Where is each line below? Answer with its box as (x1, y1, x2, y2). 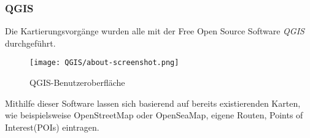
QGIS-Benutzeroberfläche (29, 76, 125, 89)
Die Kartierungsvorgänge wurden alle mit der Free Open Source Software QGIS (5, 25, 304, 37)
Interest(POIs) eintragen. (5, 120, 99, 133)
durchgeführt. (5, 36, 56, 49)
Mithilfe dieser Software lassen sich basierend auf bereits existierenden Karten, (5, 96, 301, 109)
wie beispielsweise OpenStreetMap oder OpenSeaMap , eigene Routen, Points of (5, 109, 303, 121)
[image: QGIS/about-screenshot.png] (29, 58, 179, 67)
